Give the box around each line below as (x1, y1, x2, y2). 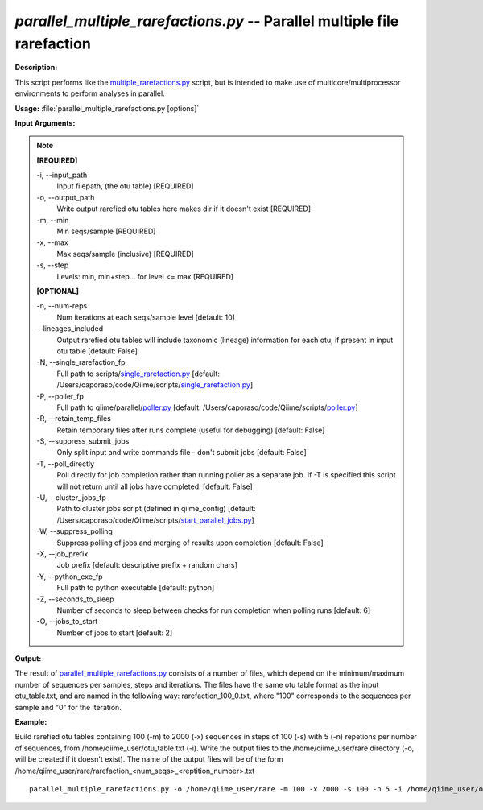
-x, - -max (36, 238, 68, 247)
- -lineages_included (36, 324, 104, 333)
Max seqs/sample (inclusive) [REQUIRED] (56, 249, 195, 258)
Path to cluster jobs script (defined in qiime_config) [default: (56, 504, 257, 514)
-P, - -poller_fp (36, 391, 85, 401)
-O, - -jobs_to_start (36, 617, 98, 626)
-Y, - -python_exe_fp (36, 572, 103, 581)
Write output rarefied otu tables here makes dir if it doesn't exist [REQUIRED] (56, 204, 312, 213)
